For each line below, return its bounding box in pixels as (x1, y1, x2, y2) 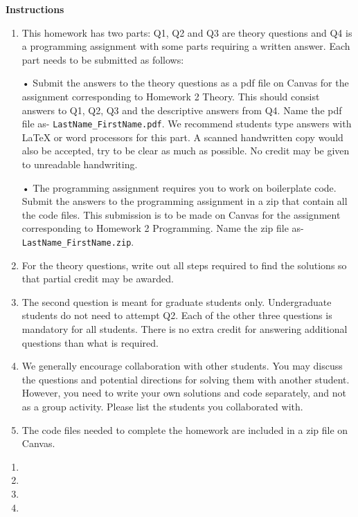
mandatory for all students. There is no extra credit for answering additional (21, 322, 348, 336)
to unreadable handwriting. (21, 157, 138, 171)
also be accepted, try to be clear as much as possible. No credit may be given (21, 143, 350, 158)
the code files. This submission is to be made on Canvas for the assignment (21, 207, 341, 221)
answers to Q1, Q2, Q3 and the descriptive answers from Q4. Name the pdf (21, 102, 342, 117)
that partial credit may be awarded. (21, 271, 174, 286)
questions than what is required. (21, 335, 159, 350)
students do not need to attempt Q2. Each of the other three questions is (21, 308, 332, 323)
